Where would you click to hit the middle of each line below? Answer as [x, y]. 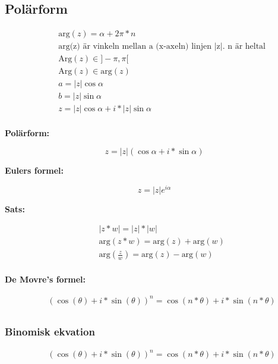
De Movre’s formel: [45, 279]
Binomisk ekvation [50, 331]
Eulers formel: [34, 170]
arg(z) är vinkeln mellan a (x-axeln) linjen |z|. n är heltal [162, 47]
